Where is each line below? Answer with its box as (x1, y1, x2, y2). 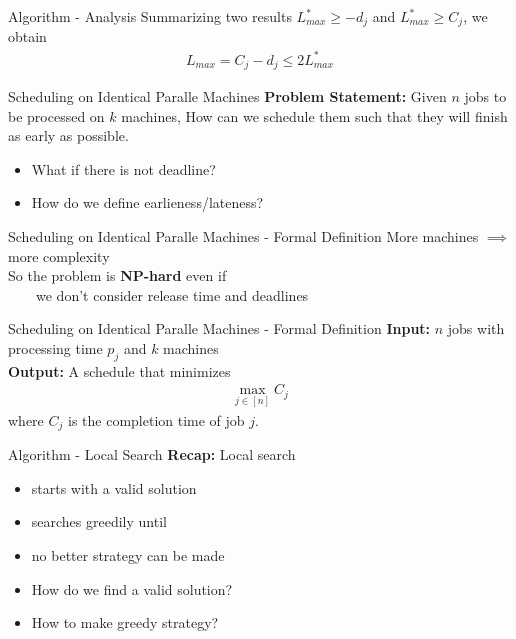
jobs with (447, 318, 505, 339)
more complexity (8, 245, 110, 266)
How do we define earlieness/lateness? (31, 192, 264, 213)
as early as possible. (8, 125, 129, 146)
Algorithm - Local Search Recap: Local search (8, 444, 296, 465)
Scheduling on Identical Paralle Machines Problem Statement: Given (8, 86, 447, 107)
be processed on (8, 105, 105, 126)
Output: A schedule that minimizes (8, 360, 231, 381)
